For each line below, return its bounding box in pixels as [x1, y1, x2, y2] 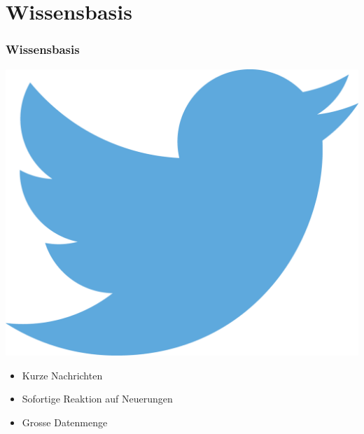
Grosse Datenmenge [22, 414, 108, 429]
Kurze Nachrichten [22, 367, 103, 382]
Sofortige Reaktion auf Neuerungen [22, 391, 173, 406]
